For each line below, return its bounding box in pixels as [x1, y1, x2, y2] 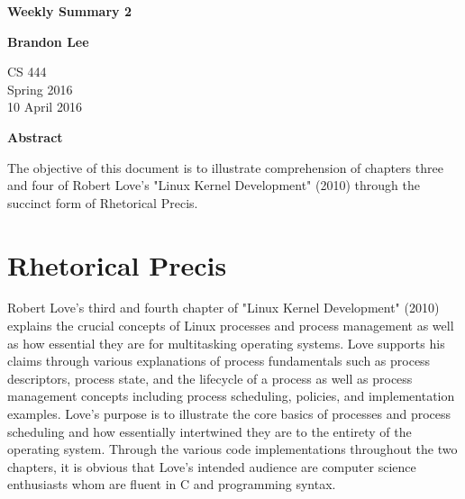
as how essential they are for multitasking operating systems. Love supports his [7, 333, 445, 352]
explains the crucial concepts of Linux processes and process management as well [7, 316, 454, 335]
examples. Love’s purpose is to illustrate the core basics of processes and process [7, 404, 451, 423]
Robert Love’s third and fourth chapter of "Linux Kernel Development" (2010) [7, 298, 440, 317]
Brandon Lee [7, 32, 89, 50]
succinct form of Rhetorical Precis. [7, 193, 198, 212]
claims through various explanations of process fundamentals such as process [7, 351, 431, 370]
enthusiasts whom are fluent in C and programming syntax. [7, 475, 336, 494]
